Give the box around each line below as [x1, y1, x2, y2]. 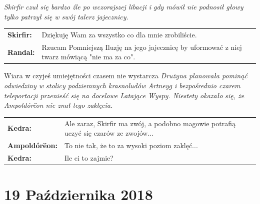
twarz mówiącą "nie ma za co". [41, 51, 135, 62]
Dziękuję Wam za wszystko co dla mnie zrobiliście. [41, 29, 197, 39]
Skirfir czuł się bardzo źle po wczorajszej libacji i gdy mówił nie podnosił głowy [4, 1, 243, 11]
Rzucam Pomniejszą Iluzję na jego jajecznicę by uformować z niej [41, 41, 242, 52]
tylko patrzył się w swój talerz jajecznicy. [4, 11, 128, 21]
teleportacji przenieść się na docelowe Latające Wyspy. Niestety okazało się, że [4, 90, 244, 100]
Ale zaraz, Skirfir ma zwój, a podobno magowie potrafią [64, 118, 235, 128]
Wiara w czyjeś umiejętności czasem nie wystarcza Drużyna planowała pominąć [4, 70, 247, 81]
